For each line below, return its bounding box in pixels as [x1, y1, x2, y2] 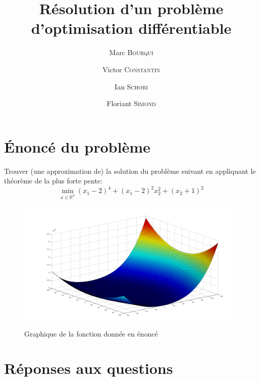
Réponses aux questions [4, 358, 173, 378]
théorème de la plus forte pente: [4, 175, 102, 186]
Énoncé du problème [4, 136, 150, 157]
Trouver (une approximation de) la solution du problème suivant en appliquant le [4, 165, 256, 176]
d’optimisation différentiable [31, 18, 232, 38]
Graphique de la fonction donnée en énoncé [24, 328, 158, 339]
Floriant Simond [107, 98, 156, 109]
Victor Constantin [102, 64, 160, 74]
